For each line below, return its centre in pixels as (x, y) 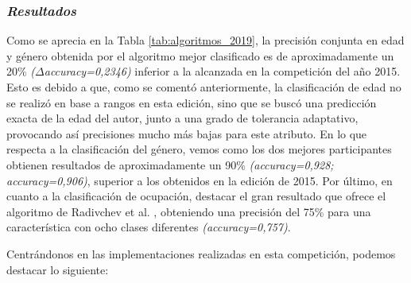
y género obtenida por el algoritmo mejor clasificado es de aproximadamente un (200, 55)
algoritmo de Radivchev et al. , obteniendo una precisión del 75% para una (189, 211)
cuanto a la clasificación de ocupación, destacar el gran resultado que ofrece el (196, 196)
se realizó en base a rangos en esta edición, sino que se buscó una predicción (192, 102)
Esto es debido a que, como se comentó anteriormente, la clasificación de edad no (204, 87)
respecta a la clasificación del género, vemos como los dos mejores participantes (199, 149)
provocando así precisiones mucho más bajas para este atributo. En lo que (187, 133)
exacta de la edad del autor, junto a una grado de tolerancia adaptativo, (182, 118)
